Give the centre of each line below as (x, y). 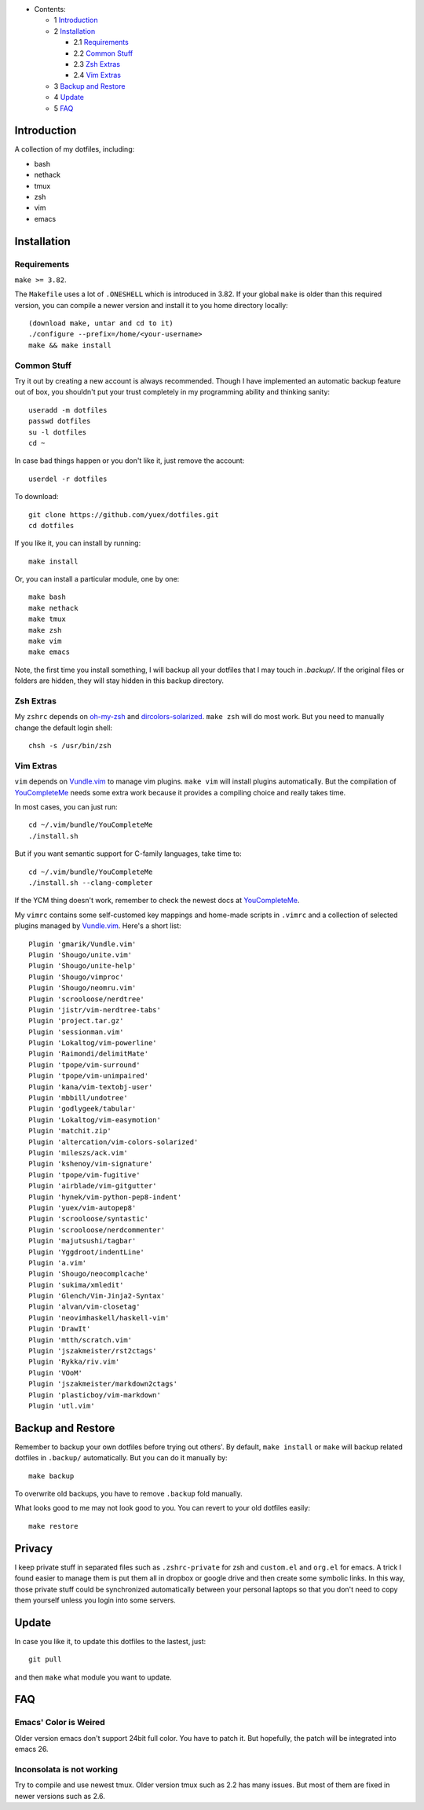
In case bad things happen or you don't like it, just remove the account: (130, 461)
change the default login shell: (64, 728)
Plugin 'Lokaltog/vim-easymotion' (95, 1120)
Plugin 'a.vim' (58, 1263)
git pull (45, 1659)
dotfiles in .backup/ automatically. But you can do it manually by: (121, 1458)
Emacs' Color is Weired (60, 1723)
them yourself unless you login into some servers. (95, 1600)
